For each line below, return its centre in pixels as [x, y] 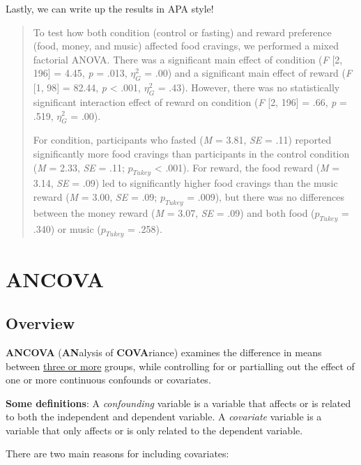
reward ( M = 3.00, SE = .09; [95, 196]
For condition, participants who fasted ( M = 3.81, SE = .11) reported [182, 140]
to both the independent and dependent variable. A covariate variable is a [164, 417]
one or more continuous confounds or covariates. [108, 380]
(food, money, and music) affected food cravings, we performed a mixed [186, 46]
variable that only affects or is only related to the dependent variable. [154, 430]
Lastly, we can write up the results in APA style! [110, 8]
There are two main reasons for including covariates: [117, 453]
